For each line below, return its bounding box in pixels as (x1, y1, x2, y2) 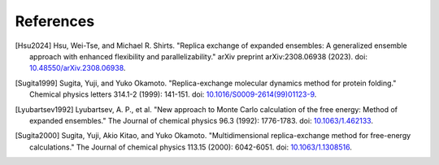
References (15, 12, 95, 30)
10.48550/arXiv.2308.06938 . (29, 63, 126, 73)
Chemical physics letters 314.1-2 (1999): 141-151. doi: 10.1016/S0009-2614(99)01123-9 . (29, 89, 317, 99)
